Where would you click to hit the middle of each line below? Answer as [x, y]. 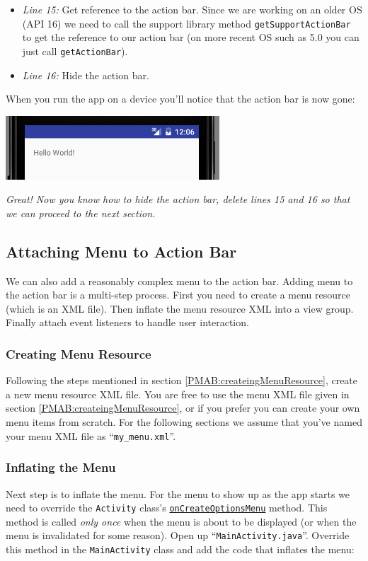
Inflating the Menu [61, 467]
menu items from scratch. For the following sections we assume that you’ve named [184, 422]
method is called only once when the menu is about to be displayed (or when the [181, 521]
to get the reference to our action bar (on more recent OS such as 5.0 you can [191, 37]
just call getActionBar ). [75, 51]
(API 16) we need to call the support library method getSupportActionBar [186, 23]
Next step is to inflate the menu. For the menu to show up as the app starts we [178, 493]
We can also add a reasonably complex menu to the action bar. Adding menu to [179, 280]
